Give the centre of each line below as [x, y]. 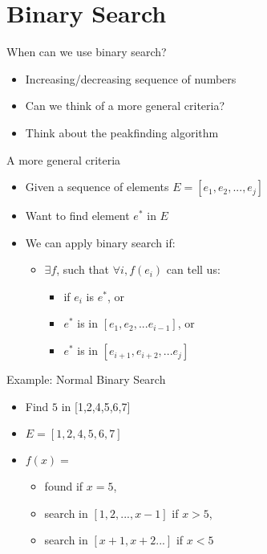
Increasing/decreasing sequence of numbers [131, 78]
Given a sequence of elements [97, 187]
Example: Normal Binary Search [86, 379]
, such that [83, 269]
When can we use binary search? [87, 52]
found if [64, 486]
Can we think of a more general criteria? [125, 106]
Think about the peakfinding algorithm [122, 132]
